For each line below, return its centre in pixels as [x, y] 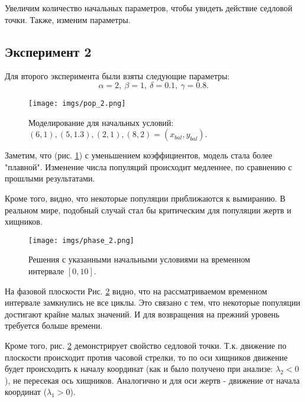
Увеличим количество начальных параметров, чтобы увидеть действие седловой [149, 8]
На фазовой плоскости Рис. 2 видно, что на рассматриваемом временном [136, 291]
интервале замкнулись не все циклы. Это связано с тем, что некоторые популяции [153, 302]
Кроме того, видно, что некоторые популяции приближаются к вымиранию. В [145, 198]
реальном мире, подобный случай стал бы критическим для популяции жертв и [148, 210]
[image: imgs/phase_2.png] [81, 240]
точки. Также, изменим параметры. [68, 19]
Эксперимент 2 [48, 51]
